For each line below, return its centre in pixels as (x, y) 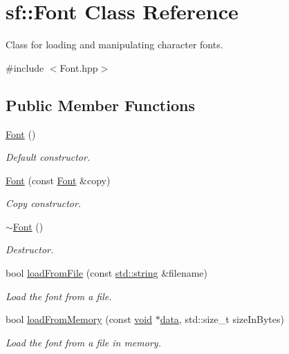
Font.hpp (79, 67)
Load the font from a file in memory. (83, 342)
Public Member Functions (100, 105)
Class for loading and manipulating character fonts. (114, 45)
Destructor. (30, 249)
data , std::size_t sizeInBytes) (222, 319)
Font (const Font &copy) (58, 180)
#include (25, 67)
